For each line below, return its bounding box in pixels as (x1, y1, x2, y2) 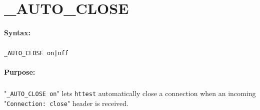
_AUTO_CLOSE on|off (4, 49, 68, 57)
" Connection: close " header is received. (4, 98, 128, 108)
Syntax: (4, 27, 30, 37)
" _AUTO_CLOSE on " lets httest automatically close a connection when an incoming (4, 88, 256, 99)
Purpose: (4, 67, 35, 77)
